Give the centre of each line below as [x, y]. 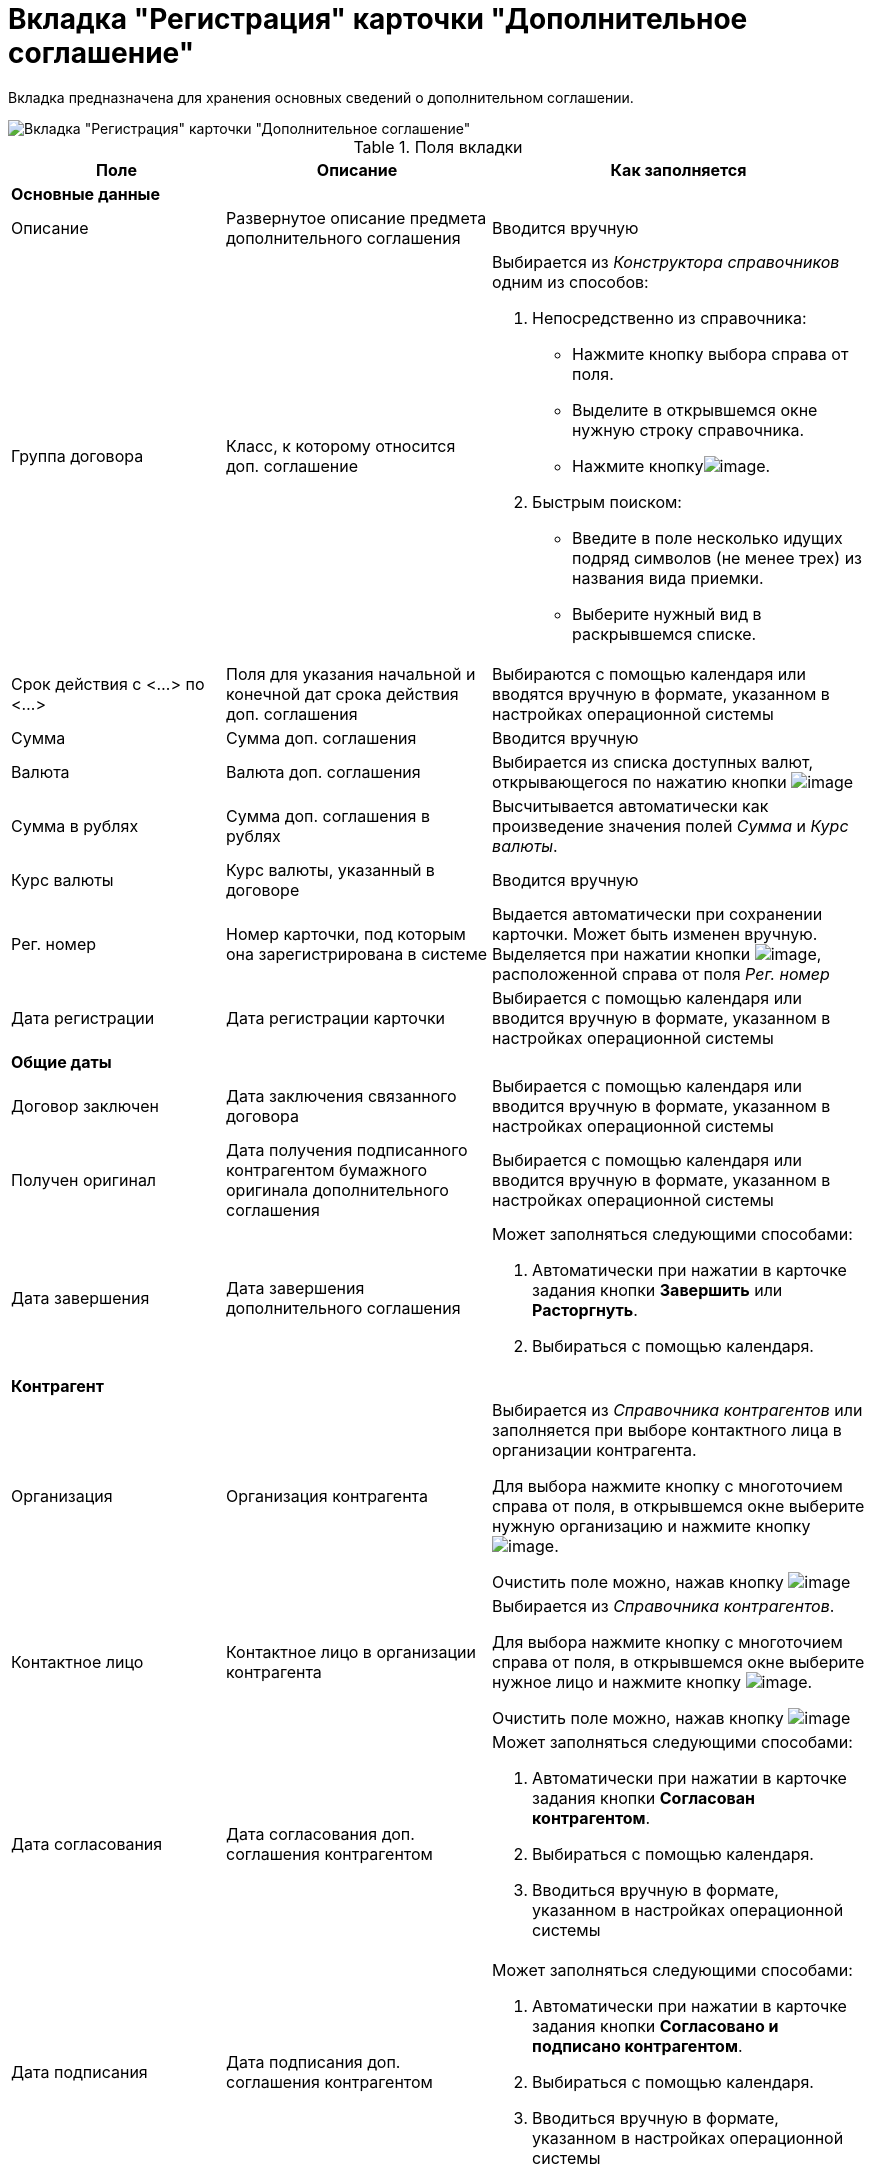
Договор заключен [85, 1105]
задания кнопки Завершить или [657, 1289]
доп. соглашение [292, 465]
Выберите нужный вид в [667, 613]
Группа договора [77, 455]
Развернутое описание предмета [356, 217]
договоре [263, 889]
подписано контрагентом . [637, 2045]
